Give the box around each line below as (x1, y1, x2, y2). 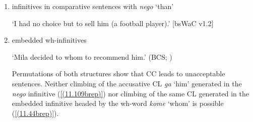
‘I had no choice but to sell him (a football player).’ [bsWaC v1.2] (12, 18, 214, 28)
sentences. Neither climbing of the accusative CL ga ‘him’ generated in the (12, 78, 242, 88)
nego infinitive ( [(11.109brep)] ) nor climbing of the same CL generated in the (12, 88, 249, 98)
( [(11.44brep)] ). (12, 107, 59, 118)
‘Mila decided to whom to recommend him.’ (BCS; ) (12, 51, 172, 62)
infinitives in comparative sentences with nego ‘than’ (12, 1, 174, 11)
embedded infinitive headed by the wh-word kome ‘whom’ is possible (12, 98, 224, 108)
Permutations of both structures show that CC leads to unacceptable (12, 68, 225, 79)
